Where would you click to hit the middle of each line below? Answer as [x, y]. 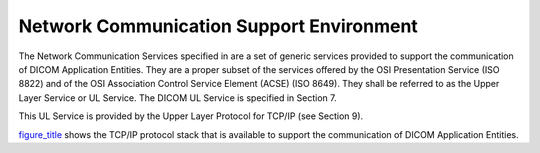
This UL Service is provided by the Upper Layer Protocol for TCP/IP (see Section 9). [191, 116]
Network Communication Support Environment [218, 26]
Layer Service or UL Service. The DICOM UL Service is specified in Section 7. [177, 97]
